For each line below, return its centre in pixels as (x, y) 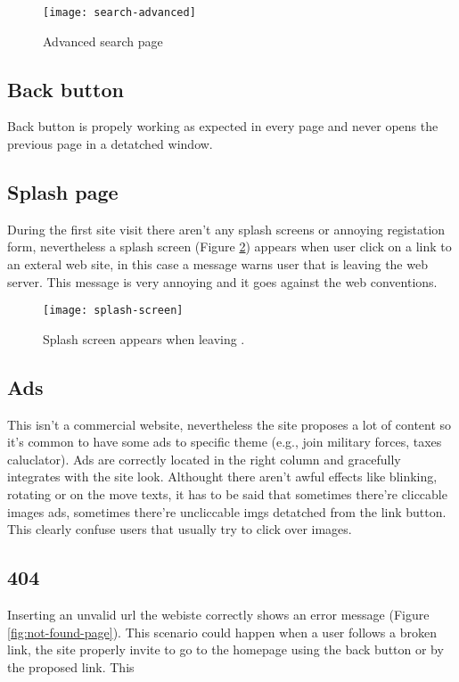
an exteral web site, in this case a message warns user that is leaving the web (217, 264)
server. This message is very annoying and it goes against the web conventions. (222, 281)
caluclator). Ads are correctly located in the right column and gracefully (204, 459)
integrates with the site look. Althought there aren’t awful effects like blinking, (222, 477)
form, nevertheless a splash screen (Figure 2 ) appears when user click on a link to (229, 247)
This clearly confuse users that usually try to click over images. (180, 529)
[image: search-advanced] (119, 12)
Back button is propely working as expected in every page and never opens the (223, 126)
